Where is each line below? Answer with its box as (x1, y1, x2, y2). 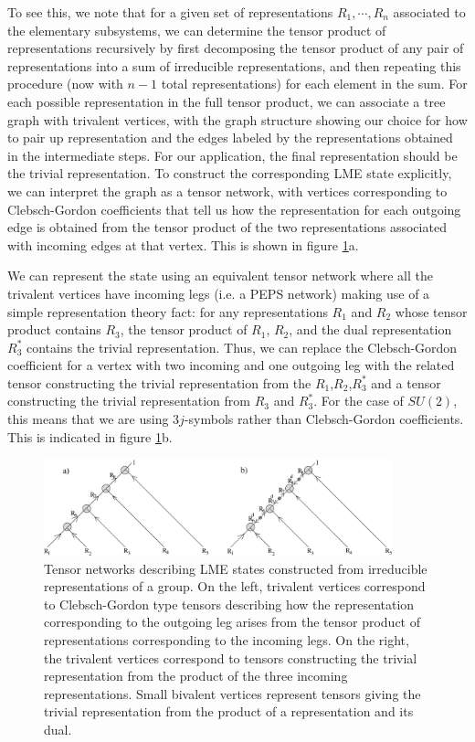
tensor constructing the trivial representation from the (7, 373, 311, 392)
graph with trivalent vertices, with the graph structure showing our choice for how (7, 110, 468, 129)
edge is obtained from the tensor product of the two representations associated (7, 217, 447, 237)
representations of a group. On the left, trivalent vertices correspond (44, 577, 426, 596)
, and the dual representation (289, 320, 452, 339)
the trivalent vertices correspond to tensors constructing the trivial (44, 648, 417, 667)
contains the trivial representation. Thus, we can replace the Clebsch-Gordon (26, 337, 458, 356)
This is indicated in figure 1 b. (7, 427, 173, 446)
